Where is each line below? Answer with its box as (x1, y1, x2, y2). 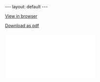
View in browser (5, 13, 37, 19)
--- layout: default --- (5, 4, 48, 9)
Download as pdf (5, 23, 39, 28)
